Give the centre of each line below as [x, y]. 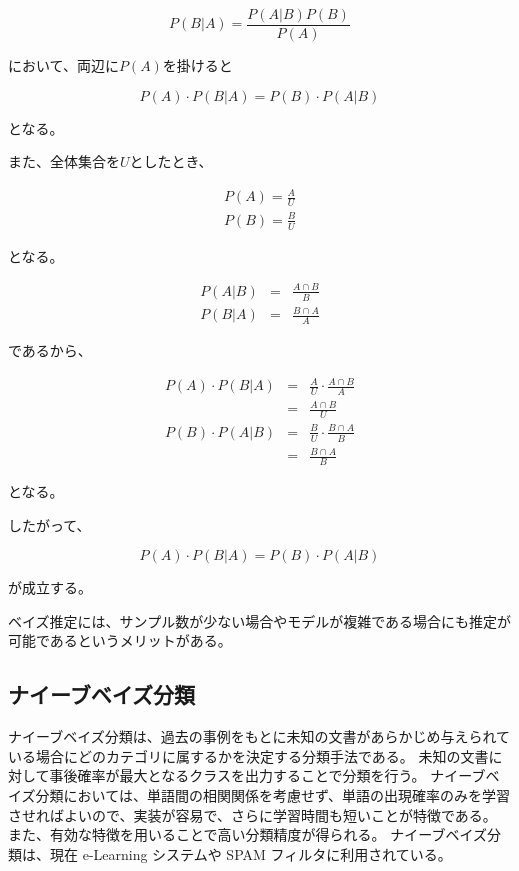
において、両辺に [63, 65]
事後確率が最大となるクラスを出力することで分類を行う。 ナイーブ [267, 775]
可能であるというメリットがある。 [120, 640]
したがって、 [49, 524]
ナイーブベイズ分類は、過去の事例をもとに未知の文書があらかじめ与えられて [259, 736]
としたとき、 [171, 161]
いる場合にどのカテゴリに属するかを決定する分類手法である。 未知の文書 [248, 755]
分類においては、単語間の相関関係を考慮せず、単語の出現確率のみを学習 [272, 794]
